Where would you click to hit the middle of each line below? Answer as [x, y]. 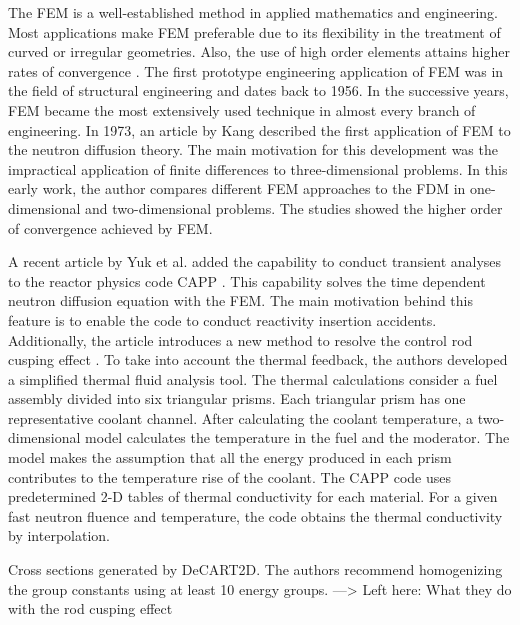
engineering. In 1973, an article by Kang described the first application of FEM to [259, 129]
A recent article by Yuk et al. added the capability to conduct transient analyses [255, 261]
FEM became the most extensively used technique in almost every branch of [242, 109]
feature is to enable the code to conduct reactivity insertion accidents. [222, 319]
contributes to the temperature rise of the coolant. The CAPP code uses [229, 476]
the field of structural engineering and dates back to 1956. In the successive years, [258, 90]
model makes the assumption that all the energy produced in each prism [230, 457]
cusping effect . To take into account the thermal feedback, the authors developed [258, 359]
